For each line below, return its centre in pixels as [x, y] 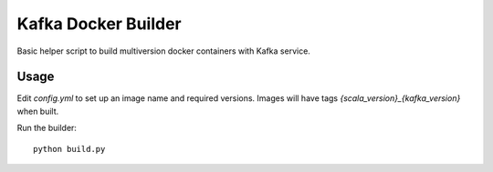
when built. [38, 111]
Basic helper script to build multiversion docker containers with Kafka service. [163, 51]
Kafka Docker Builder [99, 24]
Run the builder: [47, 128]
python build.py [69, 149]
